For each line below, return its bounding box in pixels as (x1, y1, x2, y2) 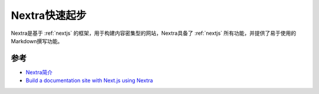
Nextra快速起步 (11, 9, 87, 22)
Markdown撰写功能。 (11, 37, 63, 44)
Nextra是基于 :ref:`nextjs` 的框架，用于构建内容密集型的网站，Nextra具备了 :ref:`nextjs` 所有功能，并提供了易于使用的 (11, 30, 297, 37)
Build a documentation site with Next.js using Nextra (25, 77, 154, 84)
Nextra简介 (25, 69, 53, 76)
